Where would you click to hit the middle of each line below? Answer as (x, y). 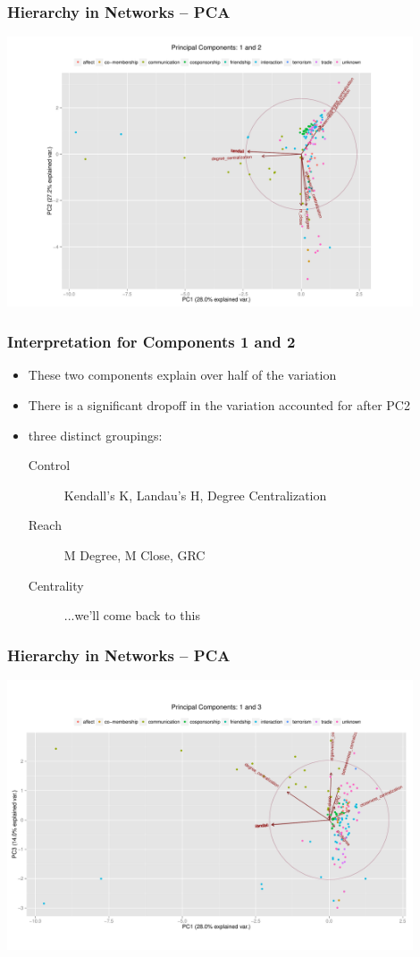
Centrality (56, 585)
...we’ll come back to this (132, 615)
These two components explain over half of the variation (182, 375)
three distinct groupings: (95, 435)
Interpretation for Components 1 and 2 (151, 342)
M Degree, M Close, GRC (134, 554)
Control (49, 465)
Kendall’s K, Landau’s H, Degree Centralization (195, 495)
